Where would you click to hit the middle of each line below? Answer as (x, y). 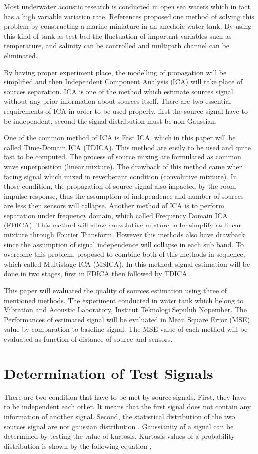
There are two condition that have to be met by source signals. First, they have (125, 397)
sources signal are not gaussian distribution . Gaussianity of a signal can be (119, 426)
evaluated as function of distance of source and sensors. (88, 339)
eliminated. (21, 55)
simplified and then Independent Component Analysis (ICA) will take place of (123, 82)
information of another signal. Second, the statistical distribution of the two (120, 416)
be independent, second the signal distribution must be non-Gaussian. (111, 120)
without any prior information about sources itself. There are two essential (118, 101)
